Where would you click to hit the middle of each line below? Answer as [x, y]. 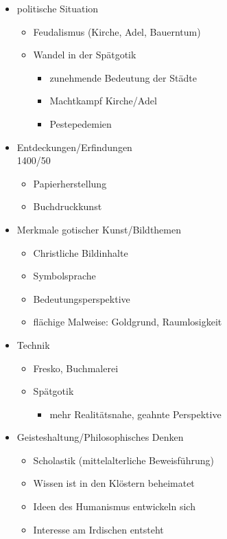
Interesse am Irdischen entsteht [98, 529]
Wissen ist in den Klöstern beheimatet [114, 483]
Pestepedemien [81, 123]
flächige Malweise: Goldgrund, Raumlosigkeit [128, 322]
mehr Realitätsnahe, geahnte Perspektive [135, 414]
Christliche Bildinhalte [81, 252]
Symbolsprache [64, 276]
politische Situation [58, 8]
